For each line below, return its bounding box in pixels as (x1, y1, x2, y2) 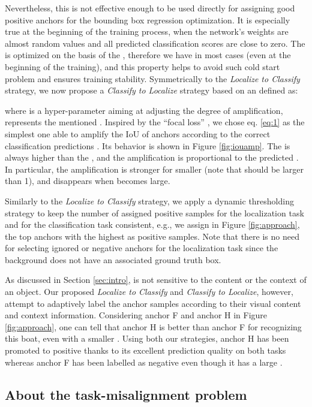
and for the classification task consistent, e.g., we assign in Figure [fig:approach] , (5, 218, 300, 231)
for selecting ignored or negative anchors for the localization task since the (5, 242, 278, 254)
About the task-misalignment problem (5, 385, 247, 403)
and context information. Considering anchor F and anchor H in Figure (5, 309, 268, 321)
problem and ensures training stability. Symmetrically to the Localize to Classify (5, 72, 300, 85)
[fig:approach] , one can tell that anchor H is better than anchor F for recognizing (5, 320, 302, 333)
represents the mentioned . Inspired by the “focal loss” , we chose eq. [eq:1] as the (5, 116, 305, 128)
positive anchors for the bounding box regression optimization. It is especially (5, 13, 290, 26)
